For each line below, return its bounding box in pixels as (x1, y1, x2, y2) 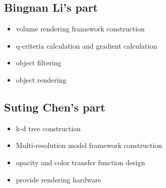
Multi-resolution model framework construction (16, 140, 162, 151)
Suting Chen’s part (4, 99, 105, 115)
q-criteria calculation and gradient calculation (16, 40, 157, 51)
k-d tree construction (16, 123, 81, 133)
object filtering (16, 57, 62, 68)
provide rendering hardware (16, 174, 101, 184)
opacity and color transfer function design (16, 157, 145, 167)
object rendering (16, 74, 67, 85)
